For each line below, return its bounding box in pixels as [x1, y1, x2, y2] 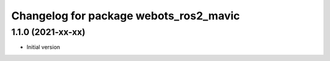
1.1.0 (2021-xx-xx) [11, 27, 86, 37]
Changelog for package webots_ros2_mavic [11, 9, 240, 22]
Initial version [26, 43, 61, 51]
